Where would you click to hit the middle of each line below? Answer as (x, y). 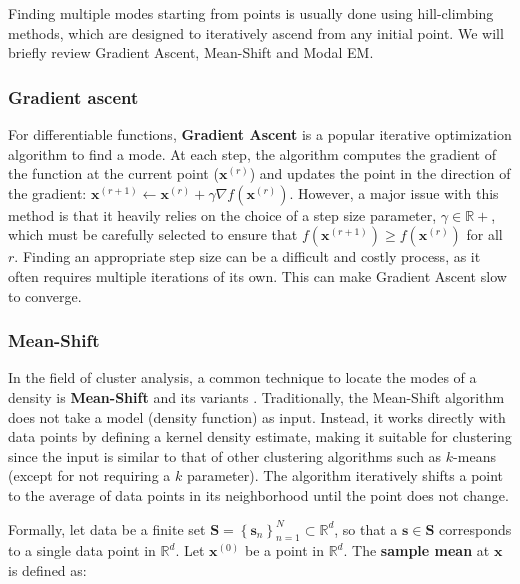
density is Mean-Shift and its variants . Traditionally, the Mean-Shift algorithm (256, 396)
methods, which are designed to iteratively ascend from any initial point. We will (256, 32)
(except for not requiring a (89, 475)
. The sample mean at (416, 550)
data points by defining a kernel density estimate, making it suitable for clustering (260, 436)
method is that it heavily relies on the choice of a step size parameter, (222, 214)
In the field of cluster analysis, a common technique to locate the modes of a (242, 377)
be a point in (284, 550)
